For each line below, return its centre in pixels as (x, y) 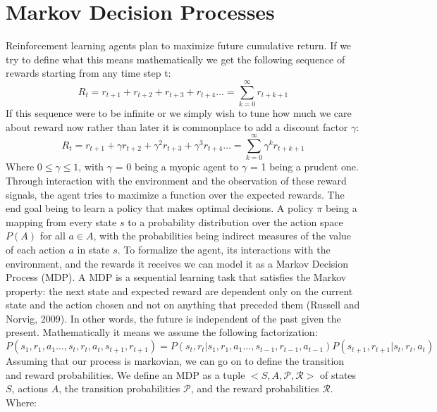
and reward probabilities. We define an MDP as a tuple (125, 374)
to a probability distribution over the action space (235, 221)
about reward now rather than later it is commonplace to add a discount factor (177, 126)
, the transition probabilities (119, 388)
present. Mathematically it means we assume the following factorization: (162, 332)
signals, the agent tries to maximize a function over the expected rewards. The (175, 194)
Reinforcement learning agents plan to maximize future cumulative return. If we (179, 45)
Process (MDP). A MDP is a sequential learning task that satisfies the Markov (176, 277)
